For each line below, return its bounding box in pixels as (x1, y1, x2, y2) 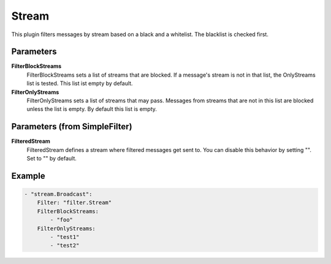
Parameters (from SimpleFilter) (11, 121, 132, 132)
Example (11, 170, 45, 181)
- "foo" (50, 216, 74, 224)
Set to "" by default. (26, 155, 77, 162)
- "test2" (50, 242, 80, 249)
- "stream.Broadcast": (24, 190, 93, 198)
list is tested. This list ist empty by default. (26, 80, 133, 87)
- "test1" (50, 233, 80, 241)
